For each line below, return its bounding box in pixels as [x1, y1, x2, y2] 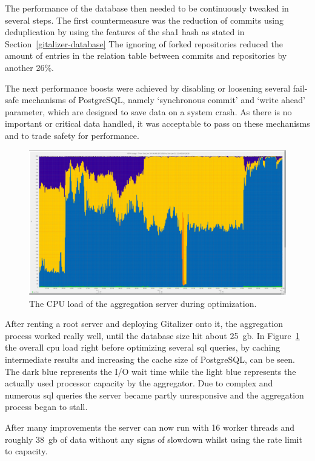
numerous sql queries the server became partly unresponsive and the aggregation [5, 388, 304, 401]
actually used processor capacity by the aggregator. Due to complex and [5, 377, 273, 389]
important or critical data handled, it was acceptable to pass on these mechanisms [5, 117, 310, 130]
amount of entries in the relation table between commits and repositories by [5, 49, 287, 62]
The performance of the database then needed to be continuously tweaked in [5, 2, 289, 14]
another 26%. [5, 61, 54, 73]
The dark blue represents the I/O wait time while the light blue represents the [5, 365, 296, 377]
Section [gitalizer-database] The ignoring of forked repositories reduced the [5, 37, 283, 50]
